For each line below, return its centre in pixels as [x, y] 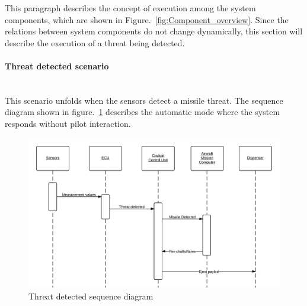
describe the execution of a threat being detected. [95, 42]
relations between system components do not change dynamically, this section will [154, 31]
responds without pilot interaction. [68, 123]
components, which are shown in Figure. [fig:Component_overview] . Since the [147, 19]
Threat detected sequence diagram [91, 296]
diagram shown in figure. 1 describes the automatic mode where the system [143, 112]
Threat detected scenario [57, 66]
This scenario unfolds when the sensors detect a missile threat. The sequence [144, 100]
